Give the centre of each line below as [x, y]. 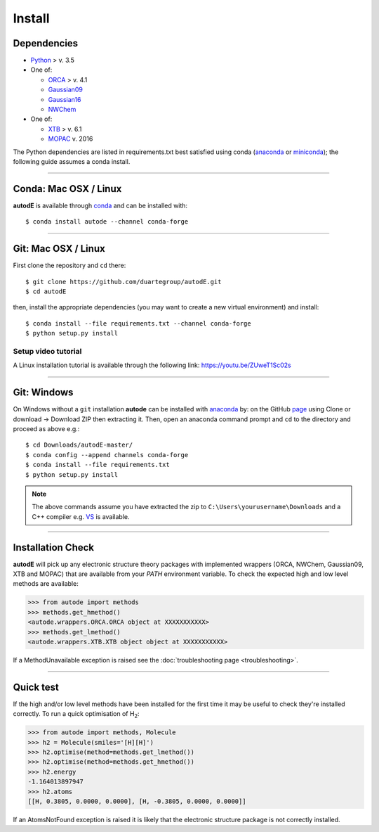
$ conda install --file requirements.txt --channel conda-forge [139, 323]
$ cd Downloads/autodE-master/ [79, 445]
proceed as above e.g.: [46, 428]
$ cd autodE [46, 291]
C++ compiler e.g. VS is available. [81, 516]
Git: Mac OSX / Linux [59, 249]
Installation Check [54, 548]
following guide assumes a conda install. [72, 161]
